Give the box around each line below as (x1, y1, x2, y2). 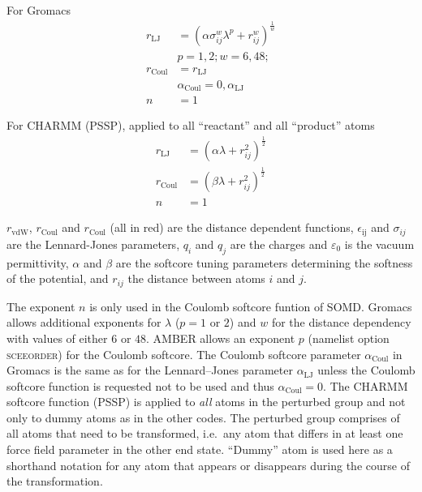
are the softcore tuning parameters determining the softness (115, 254, 413, 271)
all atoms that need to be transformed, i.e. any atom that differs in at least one (6, 425, 403, 442)
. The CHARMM (323, 377, 408, 394)
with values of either (6, 329, 108, 346)
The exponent (6, 297, 75, 314)
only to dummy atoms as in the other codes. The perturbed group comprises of (6, 409, 400, 426)
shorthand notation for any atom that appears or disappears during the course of (6, 456, 410, 473)
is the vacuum (344, 235, 415, 252)
